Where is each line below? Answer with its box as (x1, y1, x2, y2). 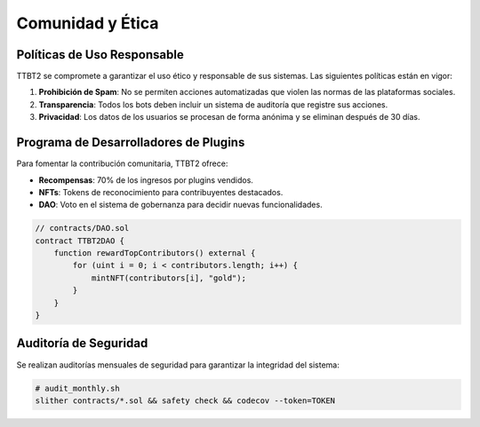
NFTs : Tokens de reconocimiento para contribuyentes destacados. (38, 186, 284, 197)
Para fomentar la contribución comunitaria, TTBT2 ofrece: (16, 158, 228, 169)
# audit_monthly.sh (35, 383, 120, 393)
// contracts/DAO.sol (35, 223, 130, 233)
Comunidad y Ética (16, 13, 159, 33)
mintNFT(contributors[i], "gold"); (91, 273, 246, 283)
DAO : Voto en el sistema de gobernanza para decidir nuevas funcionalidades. (38, 200, 324, 210)
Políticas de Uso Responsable (16, 47, 184, 62)
